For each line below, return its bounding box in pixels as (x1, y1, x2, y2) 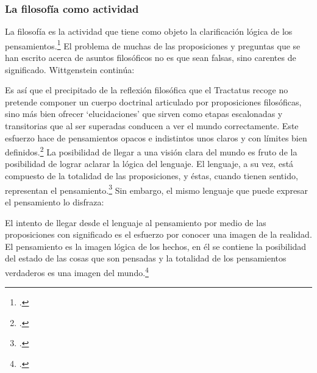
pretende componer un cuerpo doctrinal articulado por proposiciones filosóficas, (5, 95, 302, 108)
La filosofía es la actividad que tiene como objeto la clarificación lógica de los (5, 25, 293, 38)
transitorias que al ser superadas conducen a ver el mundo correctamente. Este (5, 119, 299, 132)
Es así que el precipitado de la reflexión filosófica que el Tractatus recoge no (5, 83, 288, 96)
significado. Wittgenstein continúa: (5, 63, 135, 76)
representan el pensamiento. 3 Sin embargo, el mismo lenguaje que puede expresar (5, 182, 308, 196)
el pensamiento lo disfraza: (5, 195, 104, 208)
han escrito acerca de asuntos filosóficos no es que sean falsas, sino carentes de (5, 51, 296, 64)
